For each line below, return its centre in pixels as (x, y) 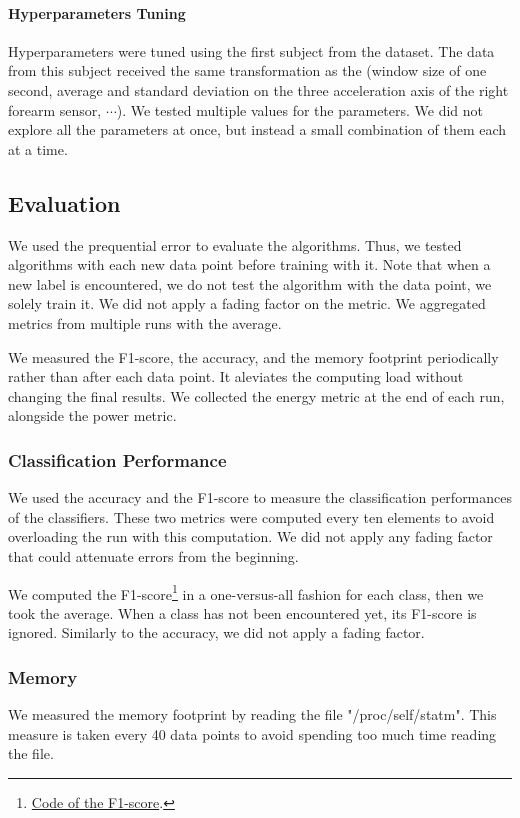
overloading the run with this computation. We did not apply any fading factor (250, 536)
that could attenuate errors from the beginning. (153, 555)
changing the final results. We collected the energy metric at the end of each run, (256, 395)
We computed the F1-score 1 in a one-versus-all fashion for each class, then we (246, 592)
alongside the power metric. (92, 415)
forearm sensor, (55, 109)
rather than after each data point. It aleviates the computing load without (236, 376)
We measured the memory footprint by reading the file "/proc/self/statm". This (252, 714)
